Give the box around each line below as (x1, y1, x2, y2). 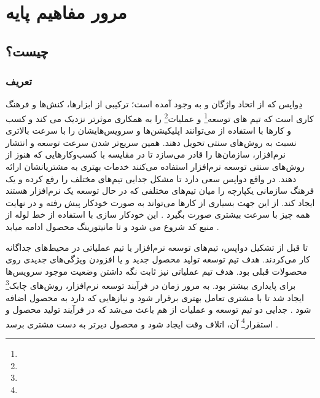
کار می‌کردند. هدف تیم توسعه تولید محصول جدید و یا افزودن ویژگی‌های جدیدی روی (6, 253, 310, 266)
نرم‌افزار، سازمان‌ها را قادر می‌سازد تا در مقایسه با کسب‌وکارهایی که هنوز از (6, 148, 286, 161)
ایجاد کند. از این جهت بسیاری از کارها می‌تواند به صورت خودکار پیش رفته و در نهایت (6, 196, 315, 209)
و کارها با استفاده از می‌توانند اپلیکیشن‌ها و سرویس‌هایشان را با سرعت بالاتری (6, 124, 292, 137)
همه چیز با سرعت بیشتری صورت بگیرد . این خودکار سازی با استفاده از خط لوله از (6, 208, 310, 221)
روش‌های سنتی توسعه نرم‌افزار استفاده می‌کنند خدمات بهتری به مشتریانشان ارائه (6, 160, 305, 172)
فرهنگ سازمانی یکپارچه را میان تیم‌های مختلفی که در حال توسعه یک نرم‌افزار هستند (6, 184, 314, 197)
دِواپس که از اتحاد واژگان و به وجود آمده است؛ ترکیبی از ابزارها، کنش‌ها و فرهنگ (6, 98, 303, 110)
